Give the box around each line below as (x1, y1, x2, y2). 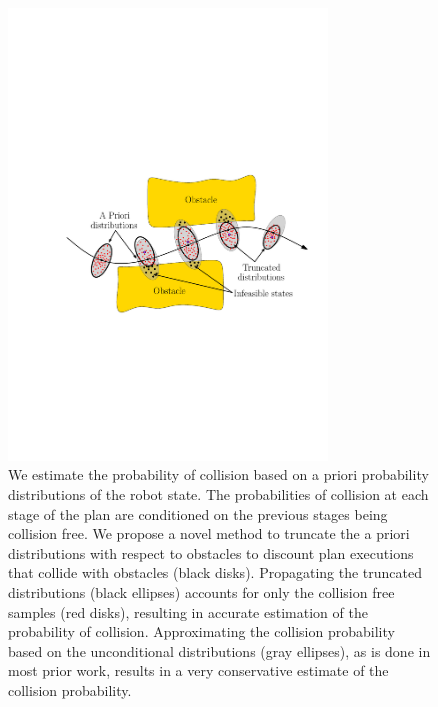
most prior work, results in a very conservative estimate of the (8, 660, 389, 681)
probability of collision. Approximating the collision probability (8, 621, 395, 642)
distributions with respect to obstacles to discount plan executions (8, 542, 414, 563)
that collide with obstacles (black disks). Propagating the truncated (8, 562, 422, 583)
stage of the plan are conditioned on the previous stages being (8, 503, 388, 524)
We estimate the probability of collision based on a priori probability (8, 464, 429, 485)
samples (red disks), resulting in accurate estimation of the (8, 601, 368, 622)
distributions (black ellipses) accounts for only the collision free (8, 581, 395, 602)
